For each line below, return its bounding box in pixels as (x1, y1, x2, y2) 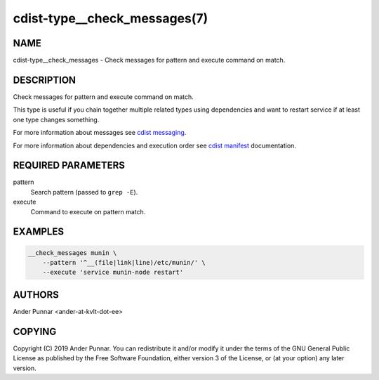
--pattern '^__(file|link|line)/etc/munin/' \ (42, 258, 206, 266)
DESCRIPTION (13, 74, 77, 86)
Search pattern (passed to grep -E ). (30, 188, 138, 196)
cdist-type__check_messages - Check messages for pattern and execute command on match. (13, 56, 286, 65)
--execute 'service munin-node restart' (42, 268, 184, 277)
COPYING (13, 325, 57, 337)
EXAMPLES (13, 225, 65, 238)
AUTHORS (13, 289, 60, 301)
